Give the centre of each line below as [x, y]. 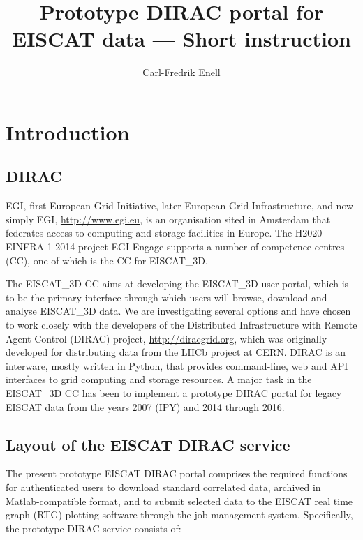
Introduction [68, 132]
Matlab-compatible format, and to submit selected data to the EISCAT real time [179, 501]
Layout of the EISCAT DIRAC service [148, 444]
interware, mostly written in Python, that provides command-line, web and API [177, 365]
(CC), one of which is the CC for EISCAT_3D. [107, 260]
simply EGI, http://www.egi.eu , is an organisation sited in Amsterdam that [168, 219]
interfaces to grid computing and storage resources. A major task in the [159, 379]
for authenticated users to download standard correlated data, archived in [163, 487]
